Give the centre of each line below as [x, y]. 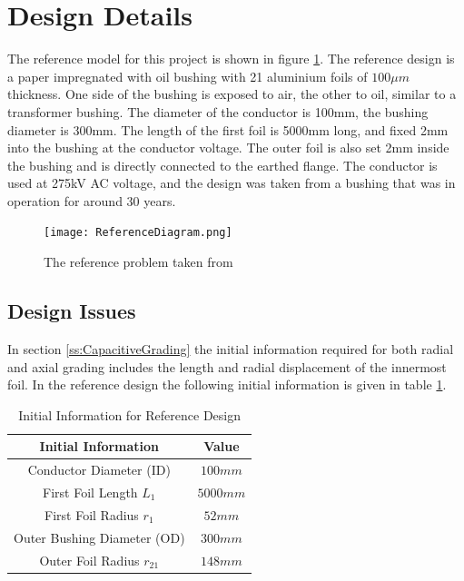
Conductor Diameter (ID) [99, 470]
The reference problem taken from [138, 262]
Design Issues [72, 311]
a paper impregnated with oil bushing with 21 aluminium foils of [188, 76]
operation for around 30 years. [92, 200]
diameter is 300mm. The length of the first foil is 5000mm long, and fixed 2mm [228, 129]
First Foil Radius [92, 514]
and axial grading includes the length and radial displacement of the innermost [227, 366]
